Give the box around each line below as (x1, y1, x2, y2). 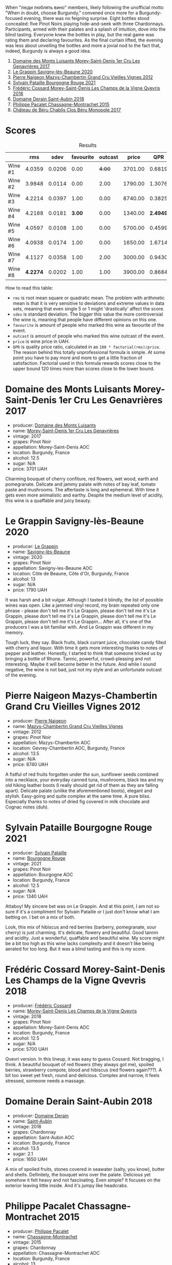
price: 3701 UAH (12, 466, 48, 472)
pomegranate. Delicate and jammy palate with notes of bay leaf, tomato (5, 481, 156, 487)
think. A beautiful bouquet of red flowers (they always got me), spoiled (5, 1061, 155, 1067)
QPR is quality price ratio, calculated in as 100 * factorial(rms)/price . (12, 343, 161, 350)
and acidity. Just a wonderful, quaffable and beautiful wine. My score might (5, 935, 165, 941)
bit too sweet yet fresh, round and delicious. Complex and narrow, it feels (5, 1072, 160, 1078)
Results (79, 141, 97, 149)
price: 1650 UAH (12, 1156, 48, 1162)
